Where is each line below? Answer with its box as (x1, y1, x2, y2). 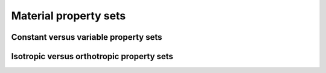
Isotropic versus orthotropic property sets (11, 51, 173, 62)
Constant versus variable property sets (11, 32, 162, 42)
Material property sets (11, 9, 126, 22)
